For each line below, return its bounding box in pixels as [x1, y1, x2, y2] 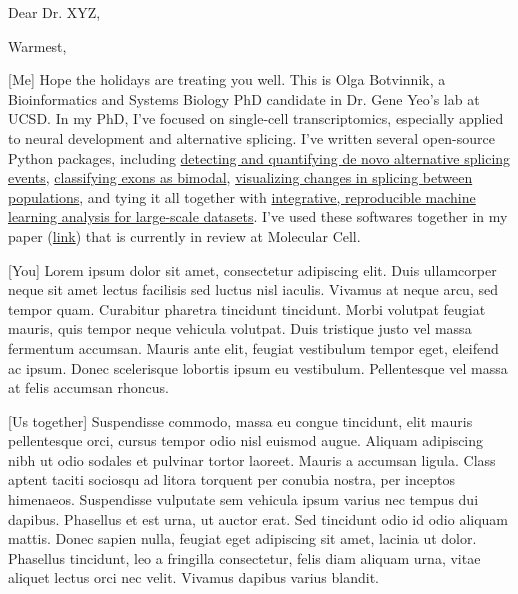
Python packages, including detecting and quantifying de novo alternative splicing [8, 147, 511, 168]
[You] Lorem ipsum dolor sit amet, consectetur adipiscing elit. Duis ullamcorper [8, 259, 497, 280]
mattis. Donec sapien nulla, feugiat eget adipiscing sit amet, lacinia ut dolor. [8, 528, 477, 549]
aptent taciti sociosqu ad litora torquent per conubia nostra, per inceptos [8, 469, 455, 490]
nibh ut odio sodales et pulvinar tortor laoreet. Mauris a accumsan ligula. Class [8, 449, 496, 470]
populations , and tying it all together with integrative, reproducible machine [8, 186, 476, 207]
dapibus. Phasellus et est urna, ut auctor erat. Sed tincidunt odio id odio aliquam [8, 508, 509, 529]
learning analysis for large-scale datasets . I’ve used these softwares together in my [8, 206, 508, 227]
